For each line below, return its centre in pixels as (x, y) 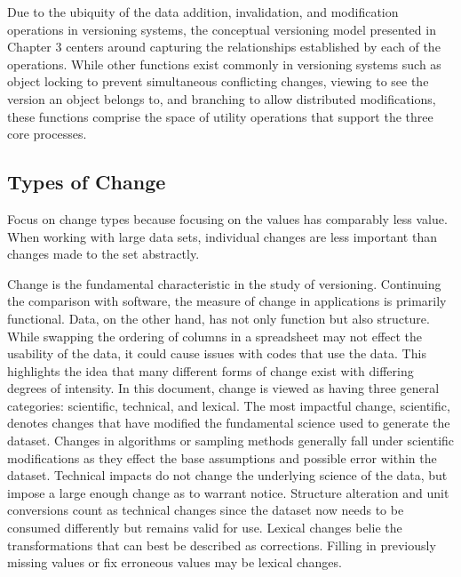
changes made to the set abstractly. (103, 254)
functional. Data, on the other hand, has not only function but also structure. (219, 318)
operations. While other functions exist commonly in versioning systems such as (224, 64)
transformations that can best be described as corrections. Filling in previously (222, 545)
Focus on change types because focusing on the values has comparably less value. (227, 218)
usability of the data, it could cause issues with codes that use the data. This (217, 353)
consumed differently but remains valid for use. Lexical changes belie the (205, 528)
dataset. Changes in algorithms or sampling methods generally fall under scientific (231, 441)
